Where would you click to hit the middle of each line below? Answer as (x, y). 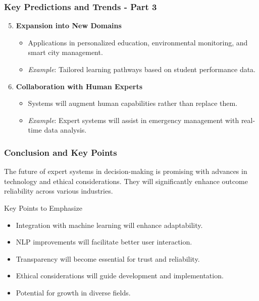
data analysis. (65, 130)
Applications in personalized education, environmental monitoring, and (138, 42)
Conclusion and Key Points (61, 152)
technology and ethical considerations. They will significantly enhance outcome (126, 181)
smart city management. (65, 52)
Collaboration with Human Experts (79, 86)
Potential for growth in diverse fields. (73, 292)
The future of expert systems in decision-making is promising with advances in (126, 171)
